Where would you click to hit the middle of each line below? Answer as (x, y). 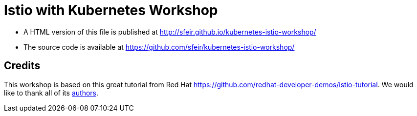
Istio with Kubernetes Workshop (111, 10)
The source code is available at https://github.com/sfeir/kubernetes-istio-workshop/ (159, 47)
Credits (22, 66)
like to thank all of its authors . (51, 93)
